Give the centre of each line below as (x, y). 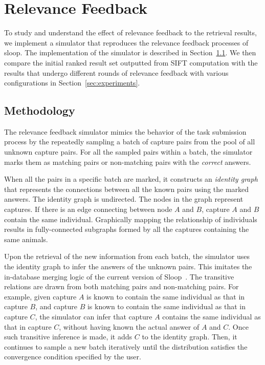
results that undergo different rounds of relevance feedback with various (116, 72)
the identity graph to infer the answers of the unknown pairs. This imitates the (128, 266)
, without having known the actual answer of (129, 326)
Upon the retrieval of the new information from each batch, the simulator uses (127, 256)
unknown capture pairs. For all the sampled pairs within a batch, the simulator (128, 152)
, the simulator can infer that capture (94, 316)
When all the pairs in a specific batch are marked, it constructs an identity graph (131, 179)
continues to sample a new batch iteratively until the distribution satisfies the (126, 346)
